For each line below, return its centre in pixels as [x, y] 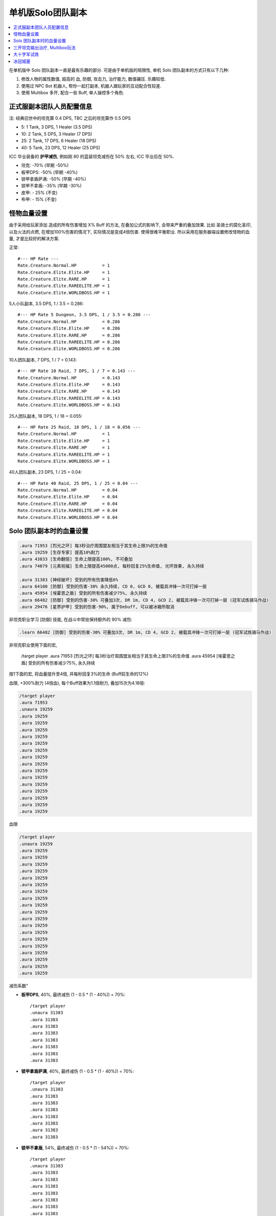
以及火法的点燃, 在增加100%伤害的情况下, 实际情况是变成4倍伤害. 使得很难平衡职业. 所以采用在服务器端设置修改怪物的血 [129, 232]
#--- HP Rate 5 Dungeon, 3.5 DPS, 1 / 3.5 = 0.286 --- [84, 315]
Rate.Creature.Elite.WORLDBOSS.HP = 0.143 [69, 405]
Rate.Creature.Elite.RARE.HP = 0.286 [69, 335]
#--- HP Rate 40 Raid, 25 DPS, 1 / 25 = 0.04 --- [78, 483]
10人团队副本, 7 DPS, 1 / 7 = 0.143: [43, 359]
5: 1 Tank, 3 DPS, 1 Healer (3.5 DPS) [57, 127]
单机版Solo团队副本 [48, 13]
